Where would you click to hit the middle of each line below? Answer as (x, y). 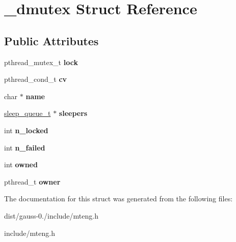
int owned (21, 164)
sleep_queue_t (28, 113)
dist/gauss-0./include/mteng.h (51, 215)
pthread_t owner (32, 181)
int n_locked (26, 130)
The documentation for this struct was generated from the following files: (119, 199)
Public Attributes (51, 40)
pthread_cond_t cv (36, 79)
